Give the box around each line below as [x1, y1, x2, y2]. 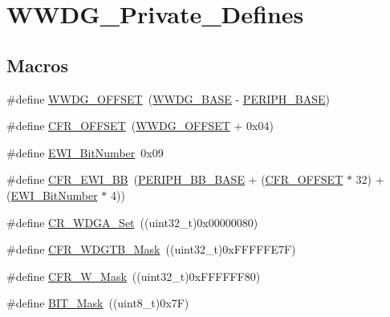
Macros [6, 52, 68, 77]
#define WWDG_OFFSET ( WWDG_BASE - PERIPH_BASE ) [6, 90, 330, 107]
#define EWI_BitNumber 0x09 [6, 144, 164, 161]
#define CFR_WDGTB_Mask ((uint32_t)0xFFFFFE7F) [6, 241, 296, 258]
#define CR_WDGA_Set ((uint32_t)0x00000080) [6, 213, 258, 230]
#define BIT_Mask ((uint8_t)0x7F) [6, 295, 189, 311]
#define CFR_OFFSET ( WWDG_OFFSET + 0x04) [6, 117, 274, 134]
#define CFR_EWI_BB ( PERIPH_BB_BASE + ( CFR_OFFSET [6, 171, 343, 188]
